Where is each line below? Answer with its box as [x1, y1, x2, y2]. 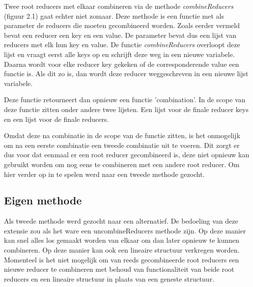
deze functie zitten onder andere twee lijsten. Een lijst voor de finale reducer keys [4, 104, 249, 114]
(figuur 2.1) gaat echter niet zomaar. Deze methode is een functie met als [4, 10, 225, 21]
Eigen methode [4, 193, 82, 208]
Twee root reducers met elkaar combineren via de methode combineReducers [4, 1, 233, 11]
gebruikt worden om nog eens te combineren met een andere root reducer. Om [4, 159, 240, 169]
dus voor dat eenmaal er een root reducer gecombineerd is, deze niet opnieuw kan [4, 149, 250, 160]
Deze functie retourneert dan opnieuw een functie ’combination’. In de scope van [4, 94, 246, 105]
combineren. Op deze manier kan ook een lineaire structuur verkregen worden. [4, 245, 240, 255]
